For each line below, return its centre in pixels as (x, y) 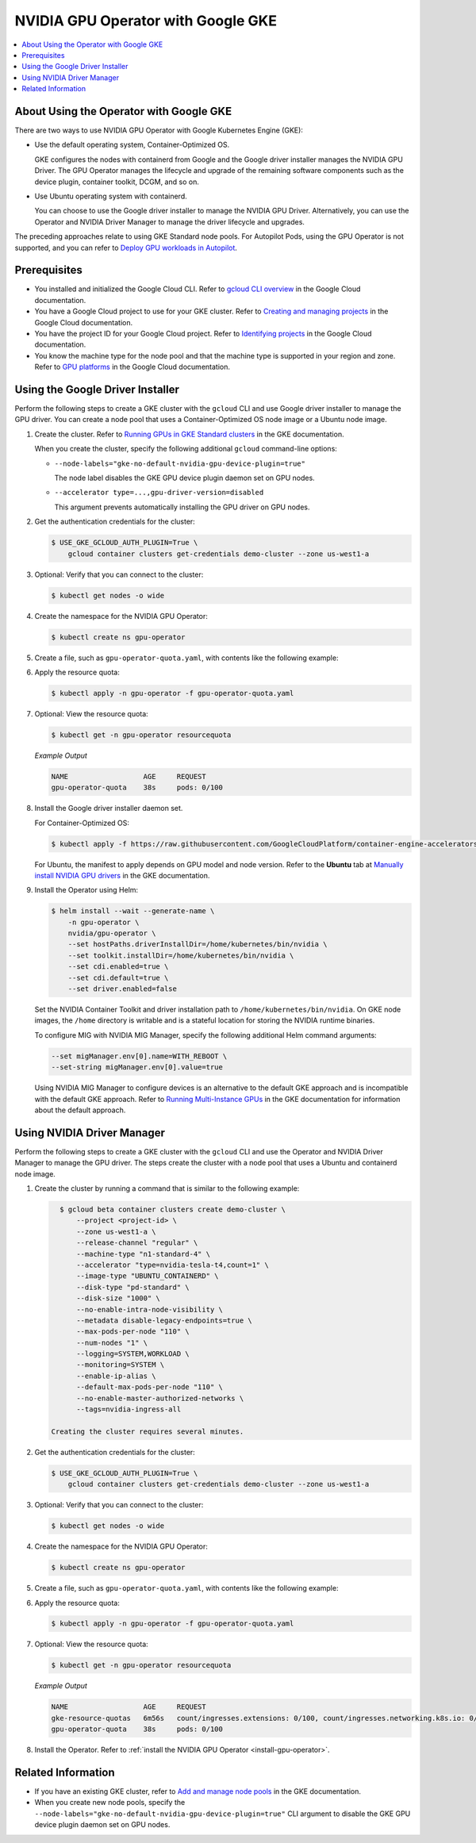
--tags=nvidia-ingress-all (129, 1409)
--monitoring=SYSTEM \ (121, 1365)
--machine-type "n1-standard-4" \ (143, 1254)
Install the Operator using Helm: (86, 890)
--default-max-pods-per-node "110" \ (150, 1387)
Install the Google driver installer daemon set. (109, 808)
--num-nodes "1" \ (112, 1342)
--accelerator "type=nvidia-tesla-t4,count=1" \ (173, 1265)
